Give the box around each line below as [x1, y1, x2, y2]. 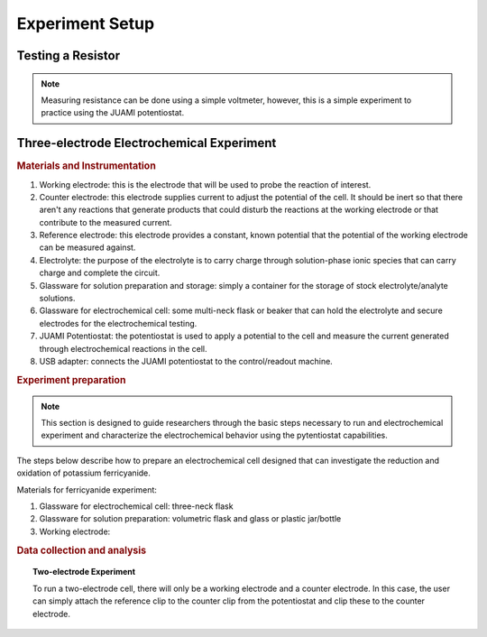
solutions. [39, 293, 76, 304]
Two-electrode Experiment [32, 567, 135, 577]
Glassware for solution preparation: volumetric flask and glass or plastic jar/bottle [39, 513, 342, 524]
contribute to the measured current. [39, 217, 172, 227]
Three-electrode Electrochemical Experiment [16, 135, 277, 151]
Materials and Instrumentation [16, 160, 157, 172]
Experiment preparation [16, 374, 126, 386]
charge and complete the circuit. [39, 267, 161, 279]
